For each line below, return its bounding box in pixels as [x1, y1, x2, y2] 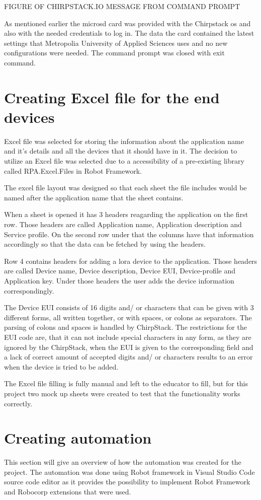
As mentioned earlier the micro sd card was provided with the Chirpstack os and [4, 18, 251, 28]
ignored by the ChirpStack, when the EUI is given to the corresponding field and [4, 341, 253, 352]
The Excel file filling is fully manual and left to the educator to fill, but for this [4, 378, 248, 389]
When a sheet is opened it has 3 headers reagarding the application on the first [4, 209, 248, 220]
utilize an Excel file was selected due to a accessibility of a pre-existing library [4, 156, 244, 166]
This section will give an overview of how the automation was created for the [4, 457, 241, 467]
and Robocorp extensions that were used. [4, 486, 131, 497]
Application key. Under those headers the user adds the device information [4, 275, 234, 285]
